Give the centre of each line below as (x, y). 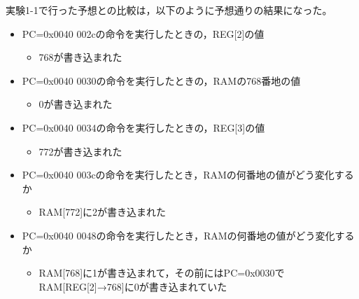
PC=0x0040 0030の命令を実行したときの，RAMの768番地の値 (161, 80)
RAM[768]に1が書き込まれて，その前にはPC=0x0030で (162, 273)
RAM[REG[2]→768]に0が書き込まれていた (133, 286)
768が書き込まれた (80, 57)
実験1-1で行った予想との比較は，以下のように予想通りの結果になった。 (169, 10)
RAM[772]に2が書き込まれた (103, 212)
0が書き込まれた (76, 104)
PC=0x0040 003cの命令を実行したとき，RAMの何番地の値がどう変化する (188, 175)
